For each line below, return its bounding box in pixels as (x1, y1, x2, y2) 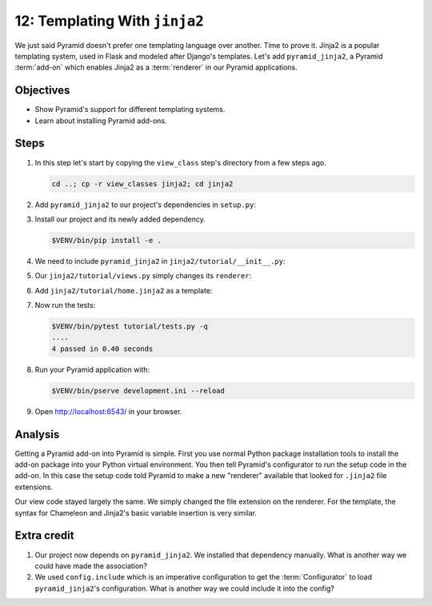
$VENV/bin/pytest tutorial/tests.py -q (51, 322, 208, 331)
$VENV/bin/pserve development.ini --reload (51, 386, 226, 395)
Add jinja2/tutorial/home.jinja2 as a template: (34, 285, 213, 295)
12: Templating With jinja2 (14, 12, 204, 30)
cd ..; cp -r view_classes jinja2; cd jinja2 (51, 179, 234, 188)
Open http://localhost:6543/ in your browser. (34, 406, 182, 416)
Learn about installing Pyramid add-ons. (34, 116, 167, 126)
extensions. (14, 482, 54, 492)
